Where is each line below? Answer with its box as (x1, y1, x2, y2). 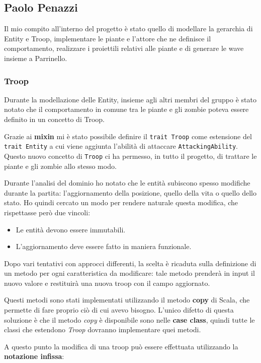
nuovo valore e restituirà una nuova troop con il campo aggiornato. (4, 277, 210, 288)
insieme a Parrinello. (4, 52, 67, 63)
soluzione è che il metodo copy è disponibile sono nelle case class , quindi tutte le (4, 314, 255, 325)
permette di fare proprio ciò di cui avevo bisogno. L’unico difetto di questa (4, 305, 234, 315)
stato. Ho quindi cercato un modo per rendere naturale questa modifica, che (4, 197, 238, 208)
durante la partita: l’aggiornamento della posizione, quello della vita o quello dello (4, 187, 256, 198)
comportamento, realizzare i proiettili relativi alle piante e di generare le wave (4, 43, 244, 53)
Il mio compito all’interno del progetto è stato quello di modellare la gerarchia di (4, 23, 253, 34)
